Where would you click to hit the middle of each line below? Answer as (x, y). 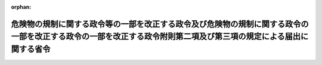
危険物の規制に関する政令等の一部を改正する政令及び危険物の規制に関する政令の (160, 24)
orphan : (21, 7)
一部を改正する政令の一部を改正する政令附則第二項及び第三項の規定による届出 (156, 37)
